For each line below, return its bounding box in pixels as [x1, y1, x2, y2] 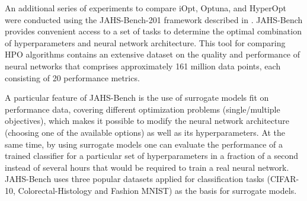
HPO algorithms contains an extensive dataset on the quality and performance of [5, 48, 300, 60]
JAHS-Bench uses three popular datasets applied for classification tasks [5, 173, 264, 185]
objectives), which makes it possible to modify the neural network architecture [5, 114, 289, 127]
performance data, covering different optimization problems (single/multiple [5, 103, 280, 115]
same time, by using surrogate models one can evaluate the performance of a [5, 138, 283, 150]
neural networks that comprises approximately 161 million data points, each [5, 59, 281, 72]
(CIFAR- [267, 173, 299, 185]
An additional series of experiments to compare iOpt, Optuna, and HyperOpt [5, 2, 286, 14]
